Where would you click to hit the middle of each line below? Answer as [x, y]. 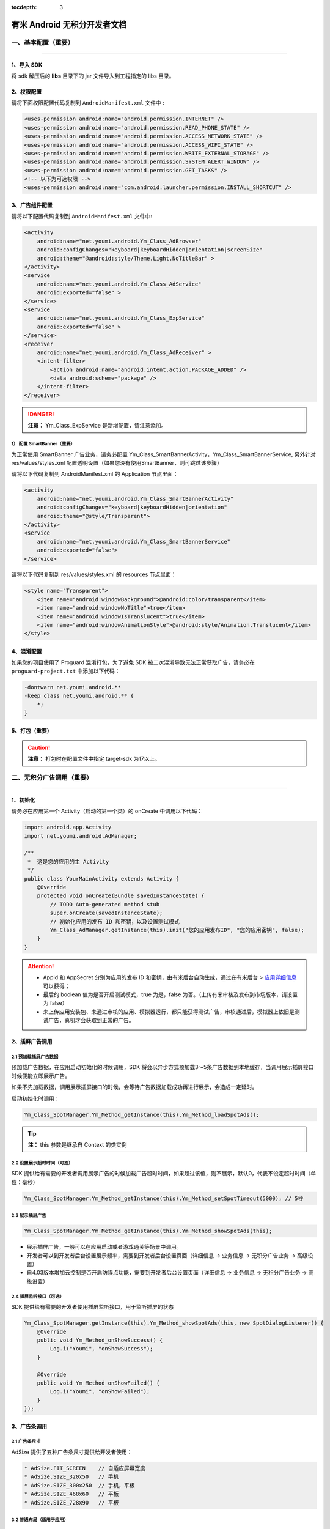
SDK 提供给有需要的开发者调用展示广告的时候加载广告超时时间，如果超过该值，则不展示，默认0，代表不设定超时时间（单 [164, 1174]
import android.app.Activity [68, 827]
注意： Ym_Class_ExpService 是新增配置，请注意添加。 [97, 426]
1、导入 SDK [27, 65]
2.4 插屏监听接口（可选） [38, 1297]
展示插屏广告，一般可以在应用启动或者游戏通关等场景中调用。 [104, 1247]
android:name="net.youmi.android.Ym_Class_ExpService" [121, 318]
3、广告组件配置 [32, 205]
